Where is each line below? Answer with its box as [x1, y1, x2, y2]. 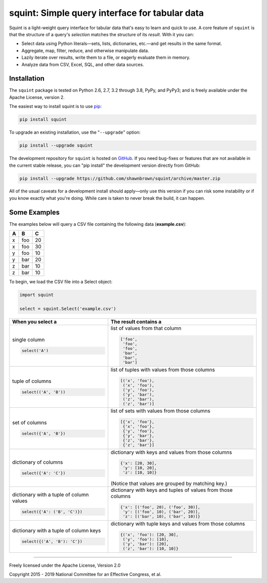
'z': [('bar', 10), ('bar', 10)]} [123, 514, 200, 519]
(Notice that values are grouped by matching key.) [110, 480, 227, 487]
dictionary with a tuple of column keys [12, 527, 101, 534]
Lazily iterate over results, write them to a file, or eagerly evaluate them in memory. [21, 54, 190, 60]
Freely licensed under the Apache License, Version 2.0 [9, 562, 121, 568]
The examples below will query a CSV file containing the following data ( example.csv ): [9, 221, 186, 227]
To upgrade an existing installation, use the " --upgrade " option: [9, 129, 141, 136]
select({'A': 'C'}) [21, 470, 66, 476]
